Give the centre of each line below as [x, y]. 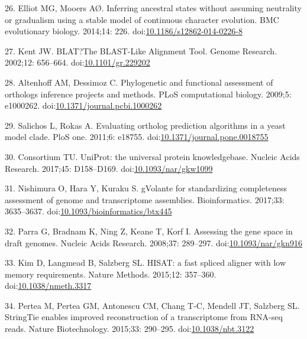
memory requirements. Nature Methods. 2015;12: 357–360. [111, 274]
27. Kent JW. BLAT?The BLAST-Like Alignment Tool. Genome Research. [141, 50]
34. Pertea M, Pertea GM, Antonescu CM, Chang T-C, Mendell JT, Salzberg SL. [152, 305]
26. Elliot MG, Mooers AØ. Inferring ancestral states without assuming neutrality [153, 8]
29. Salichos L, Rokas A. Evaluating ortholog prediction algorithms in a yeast [145, 125]
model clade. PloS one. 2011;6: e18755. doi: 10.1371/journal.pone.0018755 [137, 137]
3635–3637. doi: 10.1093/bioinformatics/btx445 [88, 211]
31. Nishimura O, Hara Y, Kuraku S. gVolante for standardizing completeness [146, 188]
